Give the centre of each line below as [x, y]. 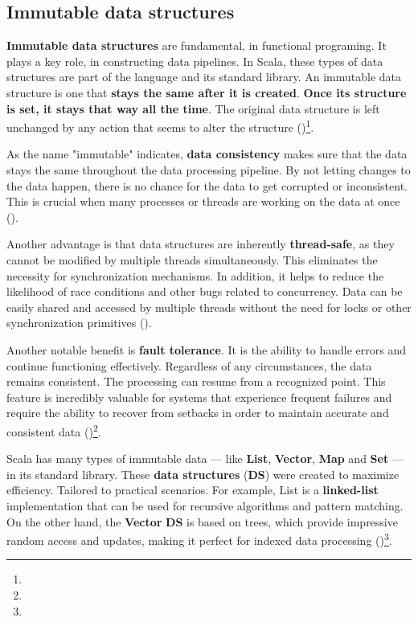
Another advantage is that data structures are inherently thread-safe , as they [201, 244]
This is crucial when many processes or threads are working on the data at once [203, 201]
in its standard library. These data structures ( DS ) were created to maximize [203, 474]
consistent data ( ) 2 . [54, 430]
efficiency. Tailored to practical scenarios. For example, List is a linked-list [193, 490]
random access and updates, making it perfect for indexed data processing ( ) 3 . [199, 539]
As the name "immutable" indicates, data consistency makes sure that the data [207, 154]
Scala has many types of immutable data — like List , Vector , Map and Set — [205, 458]
